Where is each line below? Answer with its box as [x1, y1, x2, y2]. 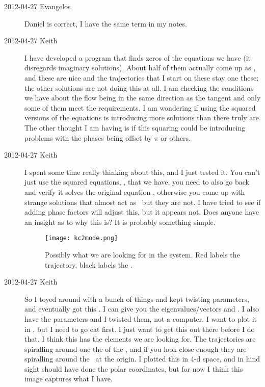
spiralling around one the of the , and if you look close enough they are [24, 343, 247, 354]
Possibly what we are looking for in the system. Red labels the [45, 249, 240, 260]
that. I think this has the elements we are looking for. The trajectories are [24, 333, 256, 344]
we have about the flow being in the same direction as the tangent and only [24, 92, 261, 103]
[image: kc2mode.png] [45, 235, 118, 242]
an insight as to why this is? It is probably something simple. [24, 216, 216, 227]
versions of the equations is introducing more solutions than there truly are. [24, 112, 261, 123]
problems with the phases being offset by [24, 132, 152, 143]
